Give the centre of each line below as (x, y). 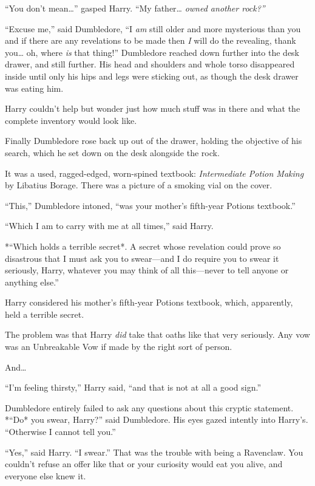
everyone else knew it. (46, 475)
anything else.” (32, 282)
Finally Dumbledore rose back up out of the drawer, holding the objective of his (154, 141)
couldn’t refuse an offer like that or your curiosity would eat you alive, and (144, 464)
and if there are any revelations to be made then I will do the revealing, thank (151, 40)
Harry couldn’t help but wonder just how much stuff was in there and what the (153, 108)
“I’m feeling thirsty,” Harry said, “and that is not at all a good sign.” (133, 387)
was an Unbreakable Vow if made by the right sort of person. (119, 347)
